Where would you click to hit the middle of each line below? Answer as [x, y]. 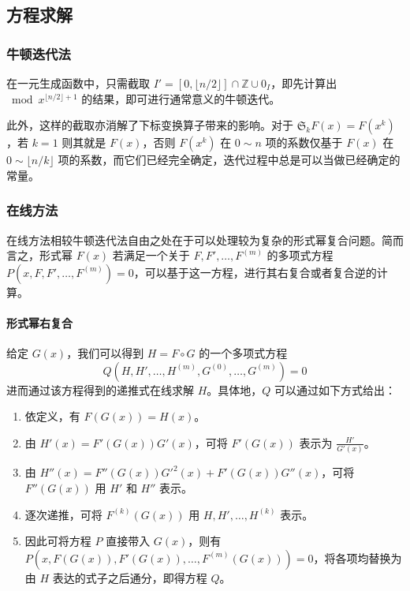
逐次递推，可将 [63, 514]
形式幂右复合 [39, 322]
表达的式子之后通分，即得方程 [130, 577]
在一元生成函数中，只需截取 [78, 83]
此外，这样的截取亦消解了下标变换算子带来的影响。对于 [150, 125]
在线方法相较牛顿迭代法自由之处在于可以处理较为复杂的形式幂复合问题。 [194, 239]
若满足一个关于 [151, 255]
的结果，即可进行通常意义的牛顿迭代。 [181, 98]
